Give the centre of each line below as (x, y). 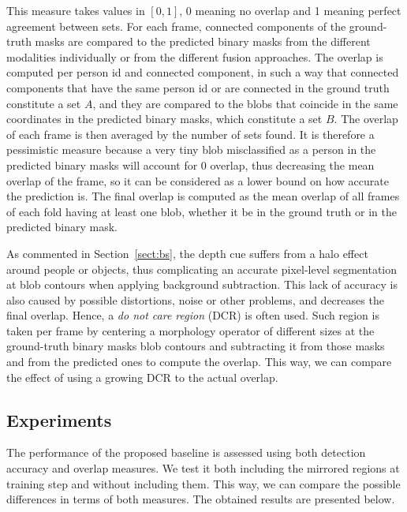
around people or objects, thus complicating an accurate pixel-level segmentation (202, 269)
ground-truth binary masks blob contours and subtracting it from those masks (196, 346)
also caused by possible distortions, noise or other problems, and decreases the (195, 299)
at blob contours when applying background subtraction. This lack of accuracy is (202, 284)
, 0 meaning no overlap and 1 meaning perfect (290, 10)
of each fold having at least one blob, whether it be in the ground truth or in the (202, 211)
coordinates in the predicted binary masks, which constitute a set (164, 119)
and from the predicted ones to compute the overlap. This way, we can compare (199, 362)
